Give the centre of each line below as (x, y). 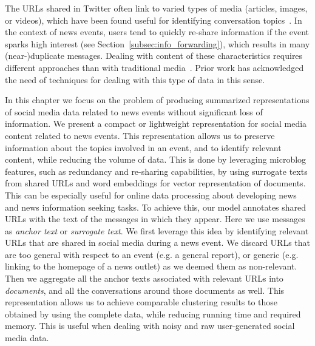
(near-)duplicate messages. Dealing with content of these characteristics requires (154, 56)
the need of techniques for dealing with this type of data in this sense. (135, 79)
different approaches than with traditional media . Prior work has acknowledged (154, 67)
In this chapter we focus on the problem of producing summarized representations (157, 100)
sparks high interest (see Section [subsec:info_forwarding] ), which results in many (157, 43)
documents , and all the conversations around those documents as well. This (145, 290)
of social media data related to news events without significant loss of (134, 111)
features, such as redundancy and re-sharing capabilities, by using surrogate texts (156, 171)
